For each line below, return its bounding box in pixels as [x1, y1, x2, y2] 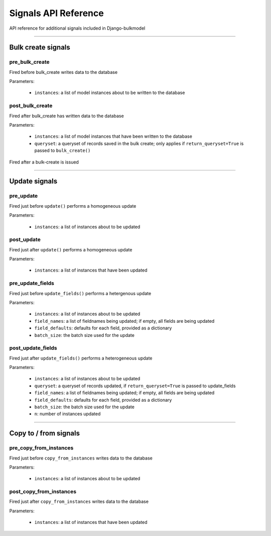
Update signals [9, 177, 58, 186]
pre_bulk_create [9, 58, 50, 65]
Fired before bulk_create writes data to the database [9, 69, 118, 75]
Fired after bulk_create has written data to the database [9, 113, 124, 119]
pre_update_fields [9, 280, 55, 287]
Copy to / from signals [9, 429, 80, 437]
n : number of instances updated [34, 411, 101, 417]
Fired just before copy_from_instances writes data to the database [9, 455, 153, 461]
